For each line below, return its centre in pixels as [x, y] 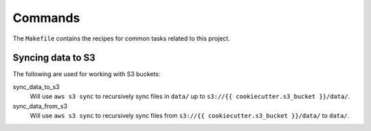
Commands [46, 18]
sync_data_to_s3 [36, 86]
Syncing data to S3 [54, 58]
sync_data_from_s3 [40, 106]
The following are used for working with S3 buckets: [87, 74]
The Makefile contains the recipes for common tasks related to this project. [121, 38]
